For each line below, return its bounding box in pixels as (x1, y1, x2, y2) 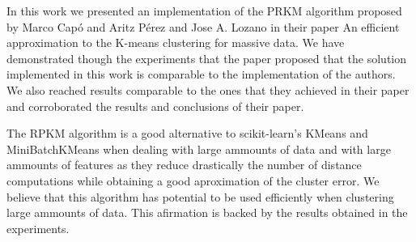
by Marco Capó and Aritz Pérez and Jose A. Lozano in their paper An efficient (6, 18, 400, 35)
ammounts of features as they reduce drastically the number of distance (6, 156, 362, 173)
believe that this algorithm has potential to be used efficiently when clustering (6, 188, 394, 205)
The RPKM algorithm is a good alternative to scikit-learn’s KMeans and (6, 125, 368, 142)
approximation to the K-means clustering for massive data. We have (6, 34, 345, 51)
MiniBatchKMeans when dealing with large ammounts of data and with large (6, 140, 391, 157)
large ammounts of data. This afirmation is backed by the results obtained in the (6, 204, 408, 221)
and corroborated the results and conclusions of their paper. (6, 97, 304, 114)
